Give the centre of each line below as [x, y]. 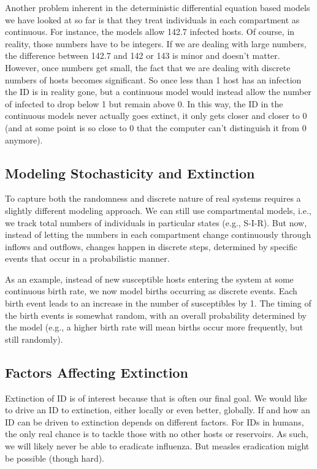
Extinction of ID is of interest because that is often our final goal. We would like [156, 398]
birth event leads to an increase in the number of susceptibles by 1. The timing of [158, 303]
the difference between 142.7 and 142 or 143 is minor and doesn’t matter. [143, 55]
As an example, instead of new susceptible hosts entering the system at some [149, 279]
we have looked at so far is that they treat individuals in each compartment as [152, 19]
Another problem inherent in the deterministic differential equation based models [158, 7]
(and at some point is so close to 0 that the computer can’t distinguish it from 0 [156, 127]
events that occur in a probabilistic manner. [87, 258]
